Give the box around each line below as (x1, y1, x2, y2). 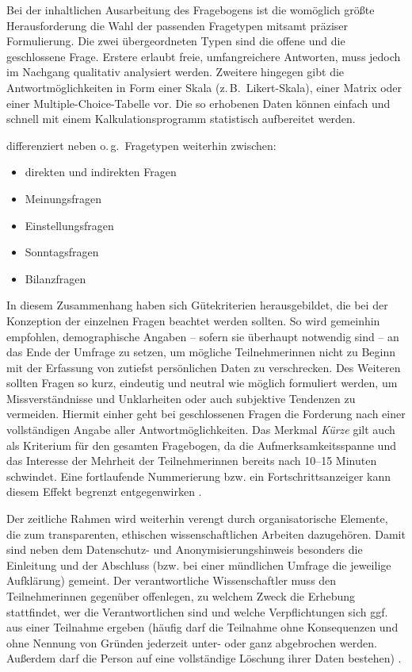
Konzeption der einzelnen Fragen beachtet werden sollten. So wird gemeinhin (6, 312, 380, 328)
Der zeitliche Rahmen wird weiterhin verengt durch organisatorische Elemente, (6, 510, 388, 527)
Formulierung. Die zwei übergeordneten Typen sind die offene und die (6, 33, 345, 49)
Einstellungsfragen (25, 217, 114, 233)
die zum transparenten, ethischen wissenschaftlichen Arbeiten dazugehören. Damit (6, 525, 406, 542)
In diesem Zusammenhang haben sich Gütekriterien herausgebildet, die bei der (6, 297, 388, 313)
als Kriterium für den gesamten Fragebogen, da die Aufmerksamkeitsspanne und (6, 436, 396, 453)
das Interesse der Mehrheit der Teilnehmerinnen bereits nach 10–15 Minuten (6, 452, 377, 469)
